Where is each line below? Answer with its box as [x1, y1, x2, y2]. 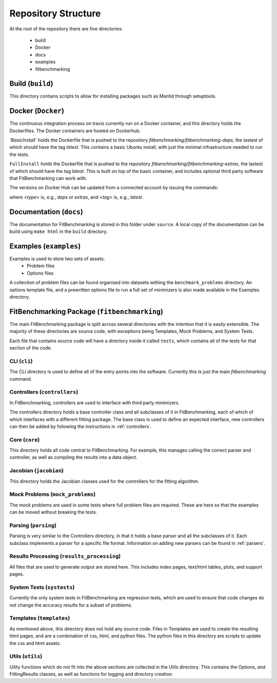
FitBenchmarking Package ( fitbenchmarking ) [9, 307, 164, 316]
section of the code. [9, 345, 52, 351]
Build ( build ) [9, 80, 53, 88]
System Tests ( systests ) [9, 583, 75, 591]
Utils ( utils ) [9, 653, 43, 660]
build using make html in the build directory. [9, 228, 108, 235]
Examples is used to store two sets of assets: [9, 256, 105, 262]
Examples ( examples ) [9, 242, 81, 250]
